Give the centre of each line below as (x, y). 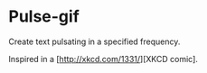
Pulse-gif (44, 17)
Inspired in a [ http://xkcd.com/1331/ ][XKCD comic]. (103, 59)
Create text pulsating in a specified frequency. (94, 41)
